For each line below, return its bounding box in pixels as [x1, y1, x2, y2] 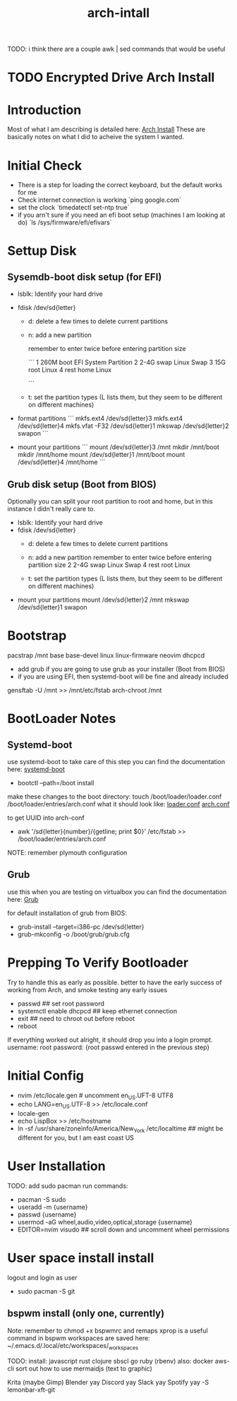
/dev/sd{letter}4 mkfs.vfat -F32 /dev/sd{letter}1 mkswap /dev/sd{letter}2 [17, 422, 229, 430]
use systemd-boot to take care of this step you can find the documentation [7, 758, 226, 765]
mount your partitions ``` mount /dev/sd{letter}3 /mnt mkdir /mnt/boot [17, 443, 220, 451]
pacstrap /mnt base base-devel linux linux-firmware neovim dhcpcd [7, 651, 205, 660]
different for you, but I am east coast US [17, 1133, 134, 1142]
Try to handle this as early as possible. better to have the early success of [7, 978, 222, 986]
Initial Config [7, 1068, 85, 1083]
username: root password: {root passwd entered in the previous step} [7, 1043, 210, 1051]
